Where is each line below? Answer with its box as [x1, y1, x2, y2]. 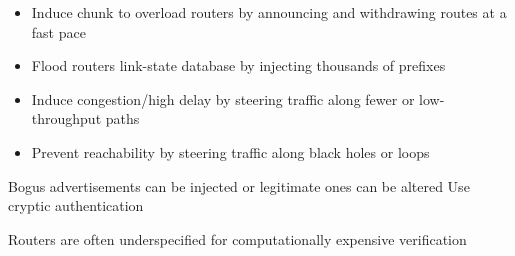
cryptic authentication [8, 195, 144, 216]
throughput [31, 108, 102, 129]
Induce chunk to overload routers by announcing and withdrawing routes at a [31, 2, 507, 22]
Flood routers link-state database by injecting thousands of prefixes [31, 55, 446, 76]
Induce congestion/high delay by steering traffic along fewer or [31, 88, 415, 109]
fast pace [31, 21, 86, 42]
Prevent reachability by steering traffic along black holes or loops [31, 141, 430, 162]
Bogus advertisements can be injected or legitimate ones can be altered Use [8, 175, 470, 196]
